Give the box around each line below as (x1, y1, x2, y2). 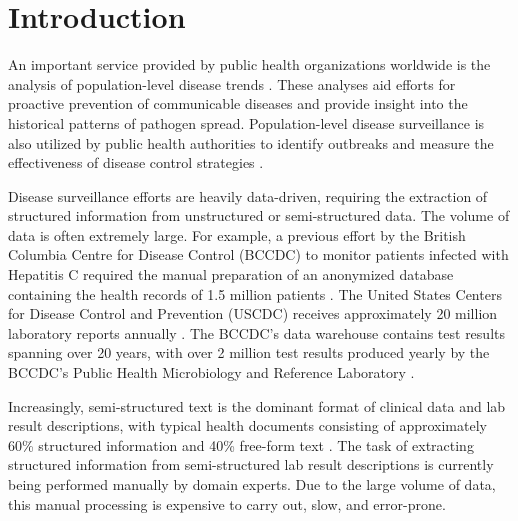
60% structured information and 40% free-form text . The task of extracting (8, 434, 474, 455)
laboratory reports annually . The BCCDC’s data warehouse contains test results (8, 322, 505, 343)
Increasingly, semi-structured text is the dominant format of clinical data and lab (8, 395, 506, 416)
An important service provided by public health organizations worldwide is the (8, 54, 491, 75)
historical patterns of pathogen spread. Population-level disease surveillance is (8, 112, 485, 133)
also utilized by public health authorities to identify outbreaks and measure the (8, 132, 494, 153)
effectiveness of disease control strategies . (8, 152, 264, 173)
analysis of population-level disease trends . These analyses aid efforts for (8, 73, 456, 94)
